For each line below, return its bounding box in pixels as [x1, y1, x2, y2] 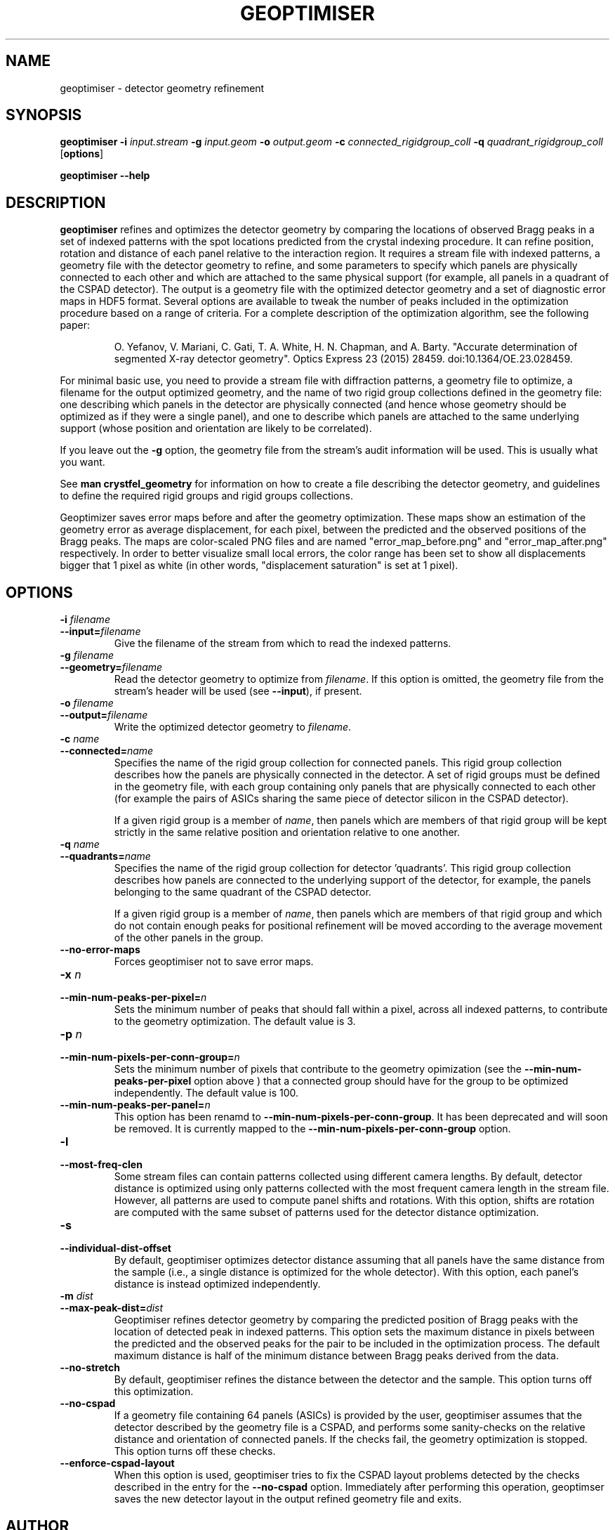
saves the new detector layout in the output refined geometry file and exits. [114, 1493, 462, 1505]
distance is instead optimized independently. [114, 1278, 321, 1290]
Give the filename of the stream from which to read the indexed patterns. [114, 637, 451, 650]
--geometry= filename [60, 661, 163, 674]
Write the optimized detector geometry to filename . [114, 721, 352, 733]
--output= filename [60, 709, 148, 721]
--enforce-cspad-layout [60, 1457, 175, 1470]
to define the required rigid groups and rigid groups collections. [60, 490, 353, 502]
